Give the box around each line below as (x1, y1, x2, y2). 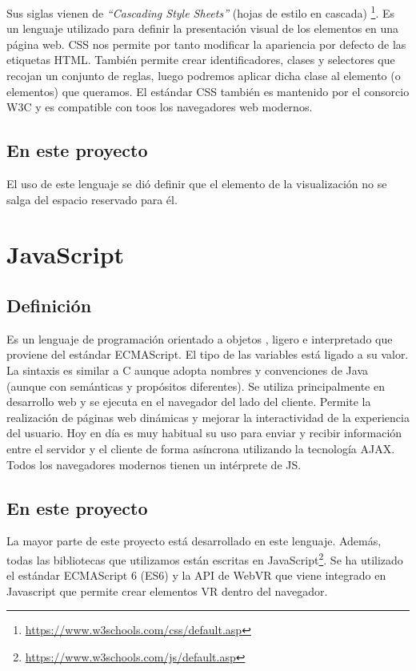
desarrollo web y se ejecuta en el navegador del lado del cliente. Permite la (6, 393, 371, 410)
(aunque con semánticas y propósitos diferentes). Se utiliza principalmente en (6, 377, 386, 394)
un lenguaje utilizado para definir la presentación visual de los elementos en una (6, 20, 399, 37)
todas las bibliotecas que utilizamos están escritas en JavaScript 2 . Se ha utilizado (6, 548, 403, 568)
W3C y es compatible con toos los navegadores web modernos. (6, 98, 313, 115)
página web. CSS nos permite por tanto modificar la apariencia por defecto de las (6, 35, 406, 52)
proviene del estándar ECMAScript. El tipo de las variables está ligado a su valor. (6, 346, 409, 363)
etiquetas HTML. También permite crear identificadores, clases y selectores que (6, 51, 395, 68)
